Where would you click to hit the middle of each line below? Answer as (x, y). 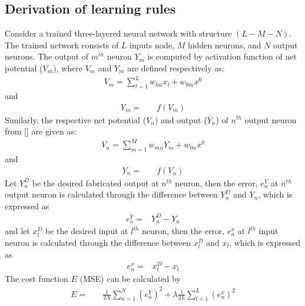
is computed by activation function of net (222, 56)
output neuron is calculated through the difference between (111, 194)
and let (17, 231)
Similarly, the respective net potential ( (76, 119)
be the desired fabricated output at (95, 182)
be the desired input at (87, 231)
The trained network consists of (62, 45)
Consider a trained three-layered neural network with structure (118, 33)
